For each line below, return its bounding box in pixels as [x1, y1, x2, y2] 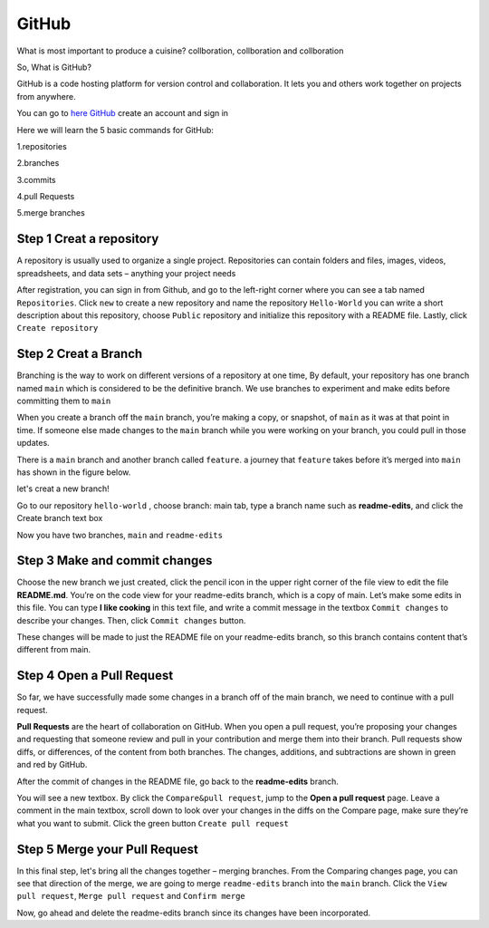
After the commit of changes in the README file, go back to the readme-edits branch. [16, 776, 340, 787]
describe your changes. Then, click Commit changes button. [16, 614, 246, 625]
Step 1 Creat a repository [16, 231, 159, 246]
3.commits [16, 174, 56, 185]
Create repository [16, 323, 99, 333]
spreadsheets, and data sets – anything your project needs [16, 267, 236, 278]
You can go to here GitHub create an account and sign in [16, 108, 229, 119]
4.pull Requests [16, 191, 75, 202]
